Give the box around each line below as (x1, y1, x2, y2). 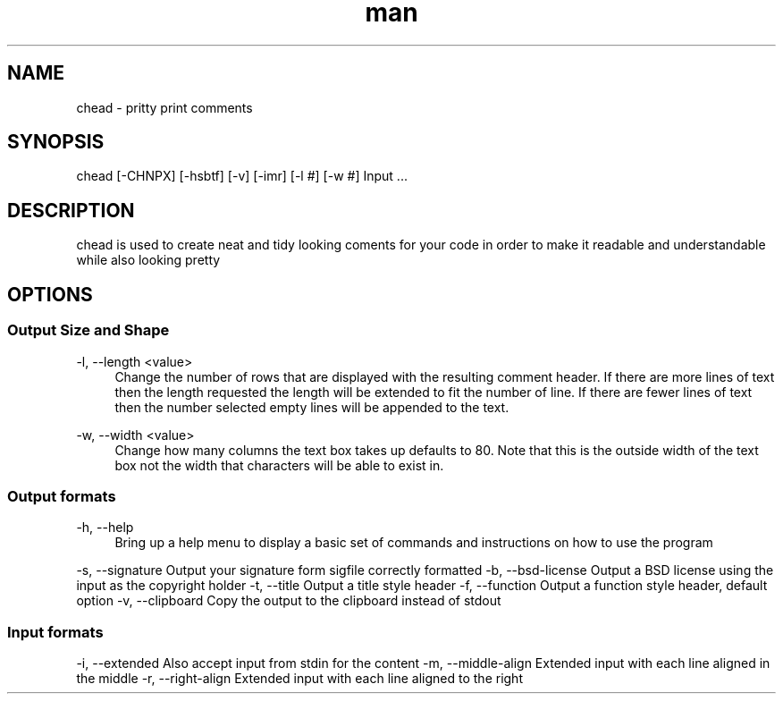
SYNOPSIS (7, 131, 105, 154)
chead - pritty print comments (76, 99, 253, 115)
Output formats (7, 486, 116, 505)
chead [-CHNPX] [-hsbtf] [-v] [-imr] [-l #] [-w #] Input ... (76, 168, 408, 184)
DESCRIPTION (7, 198, 135, 222)
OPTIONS (7, 283, 93, 306)
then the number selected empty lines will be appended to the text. (114, 399, 509, 415)
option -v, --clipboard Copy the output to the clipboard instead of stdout (76, 593, 501, 609)
